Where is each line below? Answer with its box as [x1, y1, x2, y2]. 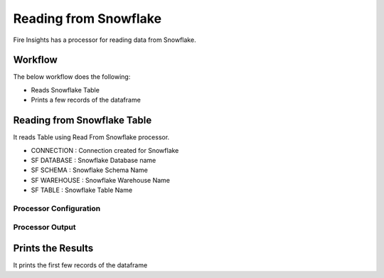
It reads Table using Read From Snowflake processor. [13, 133, 170, 141]
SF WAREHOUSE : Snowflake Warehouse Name [31, 176, 171, 184]
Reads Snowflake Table [31, 85, 100, 94]
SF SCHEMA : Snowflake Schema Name [31, 166, 149, 174]
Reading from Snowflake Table [13, 114, 152, 127]
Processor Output [13, 223, 76, 232]
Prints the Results [13, 242, 94, 255]
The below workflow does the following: [13, 73, 131, 81]
